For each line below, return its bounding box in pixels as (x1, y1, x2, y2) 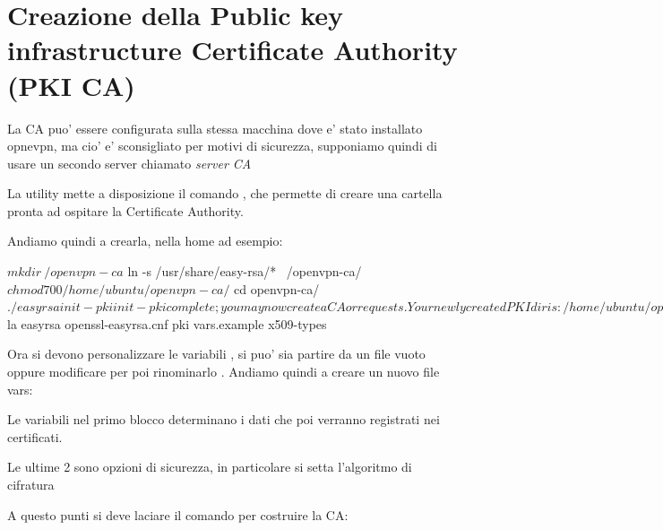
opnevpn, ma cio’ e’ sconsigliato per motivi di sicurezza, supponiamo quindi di (7, 136, 437, 155)
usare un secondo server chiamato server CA (7, 153, 252, 172)
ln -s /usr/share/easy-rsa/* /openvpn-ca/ (127, 262, 362, 281)
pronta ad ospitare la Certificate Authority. (7, 201, 244, 220)
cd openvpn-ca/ (234, 279, 320, 298)
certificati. (7, 427, 63, 446)
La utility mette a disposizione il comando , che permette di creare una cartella (7, 184, 443, 203)
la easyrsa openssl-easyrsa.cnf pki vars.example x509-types (7, 314, 327, 333)
